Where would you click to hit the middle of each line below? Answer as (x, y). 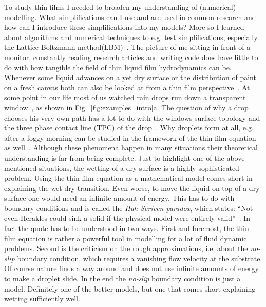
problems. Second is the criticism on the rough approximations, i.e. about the (126, 248)
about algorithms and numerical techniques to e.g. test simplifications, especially (131, 37)
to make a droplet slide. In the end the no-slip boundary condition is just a (122, 279)
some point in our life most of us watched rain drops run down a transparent (125, 97)
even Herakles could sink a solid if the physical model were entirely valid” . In (127, 218)
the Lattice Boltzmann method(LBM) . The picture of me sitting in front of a (127, 47)
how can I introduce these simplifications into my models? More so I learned (124, 27)
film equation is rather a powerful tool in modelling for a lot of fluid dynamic (126, 238)
